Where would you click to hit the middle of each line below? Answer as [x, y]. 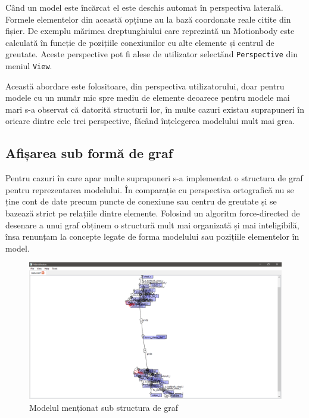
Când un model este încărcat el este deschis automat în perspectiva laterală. [144, 7]
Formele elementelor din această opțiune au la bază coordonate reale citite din [148, 19]
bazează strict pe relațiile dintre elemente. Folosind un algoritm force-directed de [153, 213]
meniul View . [29, 66]
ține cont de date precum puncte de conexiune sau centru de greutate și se [141, 201]
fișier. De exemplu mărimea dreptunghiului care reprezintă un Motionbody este [150, 31]
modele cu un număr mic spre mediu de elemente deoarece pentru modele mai [148, 97]
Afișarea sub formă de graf [89, 153]
